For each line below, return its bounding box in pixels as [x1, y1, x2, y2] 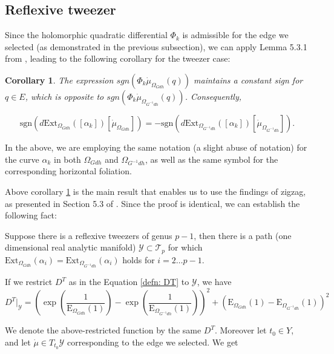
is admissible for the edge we [182, 28, 289, 41]
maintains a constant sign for [194, 73, 303, 86]
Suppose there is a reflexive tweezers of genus [5, 229, 172, 241]
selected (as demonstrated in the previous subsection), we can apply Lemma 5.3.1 [5, 40, 307, 53]
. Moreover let [214, 324, 267, 336]
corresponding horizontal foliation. [5, 165, 132, 177]
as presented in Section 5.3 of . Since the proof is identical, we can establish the [5, 197, 300, 209]
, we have [197, 275, 232, 288]
